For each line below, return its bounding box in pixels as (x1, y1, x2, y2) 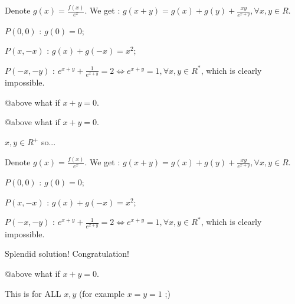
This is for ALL (5, 287, 61, 299)
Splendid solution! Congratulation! (5, 247, 129, 260)
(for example (78, 287, 124, 299)
